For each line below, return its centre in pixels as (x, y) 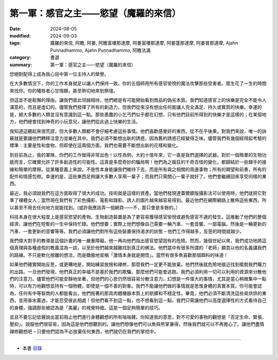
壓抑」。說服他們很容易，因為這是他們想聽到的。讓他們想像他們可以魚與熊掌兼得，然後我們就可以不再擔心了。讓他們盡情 (137, 324)
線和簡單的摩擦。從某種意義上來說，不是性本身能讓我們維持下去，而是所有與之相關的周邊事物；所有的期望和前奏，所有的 (138, 169)
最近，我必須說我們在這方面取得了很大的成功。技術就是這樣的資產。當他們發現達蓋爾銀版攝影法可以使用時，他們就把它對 (138, 193)
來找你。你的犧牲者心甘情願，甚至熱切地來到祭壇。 (64, 90)
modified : (20, 35)
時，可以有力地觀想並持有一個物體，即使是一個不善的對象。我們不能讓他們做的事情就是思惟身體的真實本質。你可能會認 (136, 286)
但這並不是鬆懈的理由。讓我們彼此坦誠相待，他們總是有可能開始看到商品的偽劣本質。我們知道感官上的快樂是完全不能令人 (138, 100)
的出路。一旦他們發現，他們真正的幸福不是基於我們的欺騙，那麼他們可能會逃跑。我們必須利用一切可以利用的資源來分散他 (138, 272)
